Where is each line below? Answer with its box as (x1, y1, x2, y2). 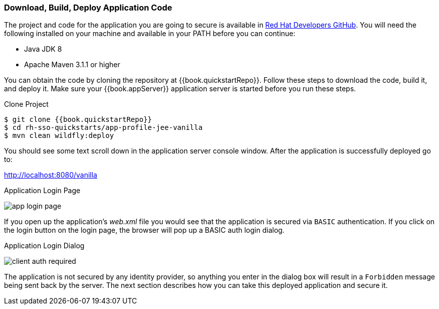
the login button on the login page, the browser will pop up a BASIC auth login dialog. (4, 226, 285, 235)
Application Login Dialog (4, 241, 85, 250)
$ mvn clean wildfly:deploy (4, 131, 114, 140)
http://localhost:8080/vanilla (4, 171, 97, 180)
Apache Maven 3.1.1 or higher (24, 60, 120, 69)
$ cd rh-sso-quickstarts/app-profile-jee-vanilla (4, 123, 203, 132)
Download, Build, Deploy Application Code (4, 3, 172, 13)
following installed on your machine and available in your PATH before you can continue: (4, 29, 296, 38)
